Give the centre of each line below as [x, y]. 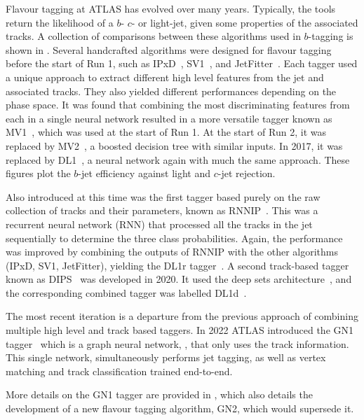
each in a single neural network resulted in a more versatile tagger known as [169, 118]
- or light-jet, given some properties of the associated [245, 22]
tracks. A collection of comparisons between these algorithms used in [153, 36]
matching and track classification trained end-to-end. [119, 371]
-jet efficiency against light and [144, 173]
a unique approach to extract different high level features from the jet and [165, 77]
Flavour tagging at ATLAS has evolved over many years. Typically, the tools [171, 8]
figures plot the [38, 173]
